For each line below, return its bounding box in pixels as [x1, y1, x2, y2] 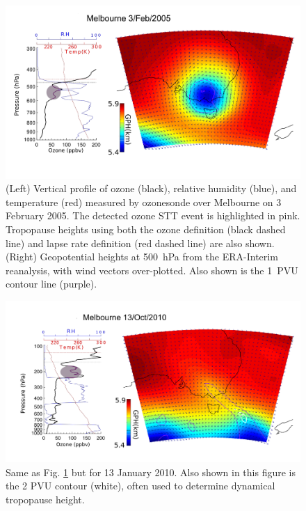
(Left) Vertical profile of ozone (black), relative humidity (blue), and [6, 181, 297, 196]
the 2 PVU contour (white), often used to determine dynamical [6, 478, 275, 493]
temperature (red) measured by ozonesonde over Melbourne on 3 [6, 194, 282, 209]
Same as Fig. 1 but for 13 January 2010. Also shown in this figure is [6, 464, 296, 479]
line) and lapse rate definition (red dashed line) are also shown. [6, 235, 275, 250]
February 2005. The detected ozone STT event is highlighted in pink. [6, 208, 300, 223]
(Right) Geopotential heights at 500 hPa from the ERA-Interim [6, 249, 278, 264]
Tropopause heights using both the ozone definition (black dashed [6, 222, 286, 237]
